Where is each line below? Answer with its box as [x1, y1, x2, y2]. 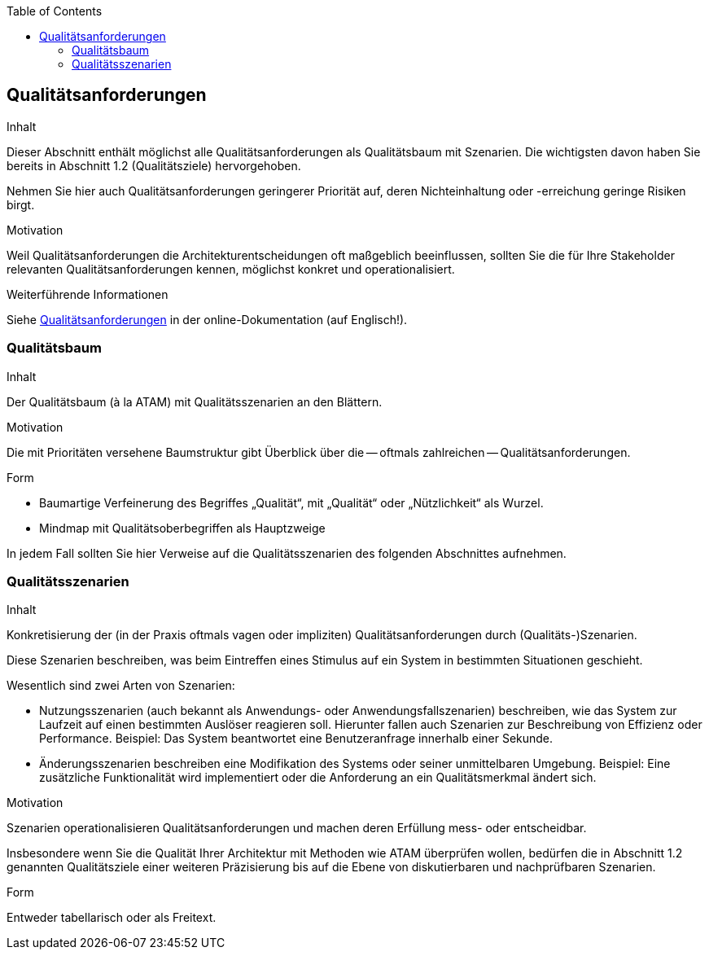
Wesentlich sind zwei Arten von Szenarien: [7, 678, 235, 693]
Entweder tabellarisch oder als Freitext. [7, 910, 217, 925]
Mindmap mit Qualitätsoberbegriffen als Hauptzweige [39, 520, 326, 535]
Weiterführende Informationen [7, 287, 168, 301]
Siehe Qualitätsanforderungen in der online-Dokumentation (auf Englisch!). [7, 312, 408, 327]
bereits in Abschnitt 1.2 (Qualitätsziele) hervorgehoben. [7, 158, 301, 173]
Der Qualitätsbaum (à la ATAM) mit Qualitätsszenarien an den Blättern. [7, 394, 383, 409]
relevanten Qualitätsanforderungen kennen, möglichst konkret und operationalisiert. [7, 261, 455, 276]
